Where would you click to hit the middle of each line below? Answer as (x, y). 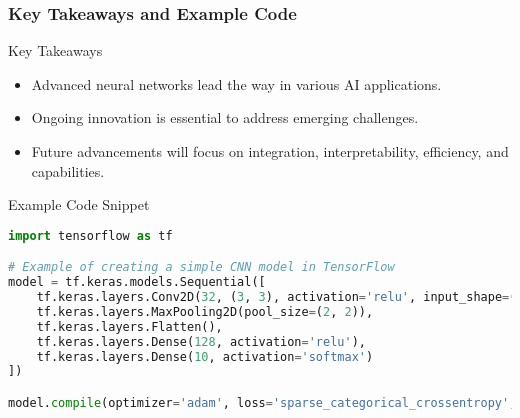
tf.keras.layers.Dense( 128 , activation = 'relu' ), (201, 341)
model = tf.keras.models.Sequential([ (137, 282)
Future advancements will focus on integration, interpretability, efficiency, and (270, 151)
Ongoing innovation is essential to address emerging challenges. (225, 117)
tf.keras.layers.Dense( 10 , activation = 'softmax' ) (205, 356)
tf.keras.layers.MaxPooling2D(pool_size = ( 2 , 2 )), (205, 311)
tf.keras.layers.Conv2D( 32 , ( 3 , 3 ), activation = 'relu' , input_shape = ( (276, 297)
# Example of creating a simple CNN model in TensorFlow (201, 267)
